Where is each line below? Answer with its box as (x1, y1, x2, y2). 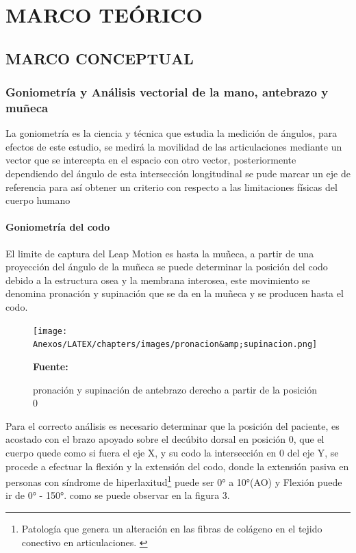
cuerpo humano (5, 193, 71, 207)
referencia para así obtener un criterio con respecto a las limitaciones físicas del (5, 179, 338, 194)
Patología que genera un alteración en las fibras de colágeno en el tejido (21, 521, 322, 535)
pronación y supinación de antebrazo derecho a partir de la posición (33, 382, 317, 396)
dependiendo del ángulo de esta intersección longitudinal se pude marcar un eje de (5, 166, 351, 181)
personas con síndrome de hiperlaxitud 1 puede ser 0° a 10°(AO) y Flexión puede (5, 473, 342, 489)
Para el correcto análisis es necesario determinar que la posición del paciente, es (5, 418, 340, 433)
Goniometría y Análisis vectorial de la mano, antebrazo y (5, 83, 329, 101)
